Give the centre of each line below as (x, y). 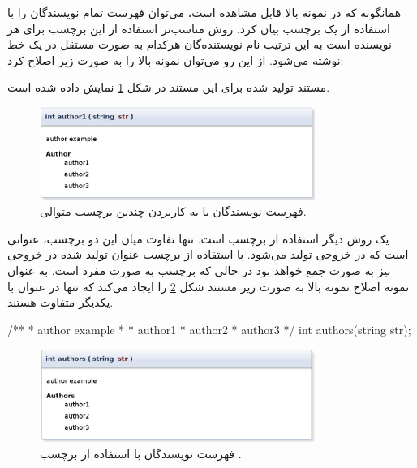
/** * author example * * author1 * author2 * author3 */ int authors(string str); (209, 329)
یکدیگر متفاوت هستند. (60, 302)
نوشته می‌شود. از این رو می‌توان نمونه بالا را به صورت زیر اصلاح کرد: (176, 60)
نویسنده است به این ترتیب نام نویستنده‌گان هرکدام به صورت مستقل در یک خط (200, 44)
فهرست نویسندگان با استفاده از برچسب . (141, 453)
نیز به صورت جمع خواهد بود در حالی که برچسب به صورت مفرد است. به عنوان (199, 270)
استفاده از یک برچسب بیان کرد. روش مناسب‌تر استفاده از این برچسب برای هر (199, 28)
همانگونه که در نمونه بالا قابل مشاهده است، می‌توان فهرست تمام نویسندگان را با (204, 12)
